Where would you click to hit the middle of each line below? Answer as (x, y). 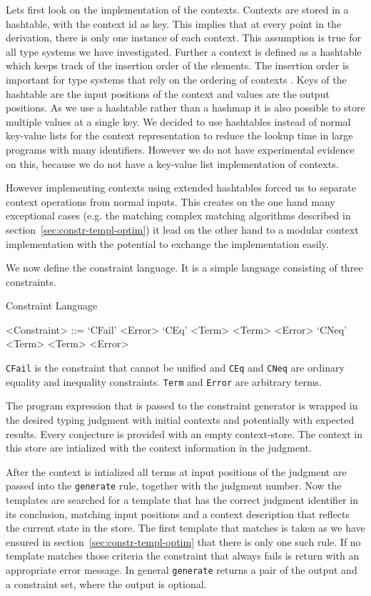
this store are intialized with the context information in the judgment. (159, 448)
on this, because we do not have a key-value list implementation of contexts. (172, 163)
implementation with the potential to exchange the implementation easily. (167, 243)
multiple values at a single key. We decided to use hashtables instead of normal (178, 121)
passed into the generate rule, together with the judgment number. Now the (174, 486)
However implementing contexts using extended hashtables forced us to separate (181, 188)
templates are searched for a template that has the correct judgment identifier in (182, 500)
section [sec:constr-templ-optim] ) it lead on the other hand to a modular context (182, 229)
